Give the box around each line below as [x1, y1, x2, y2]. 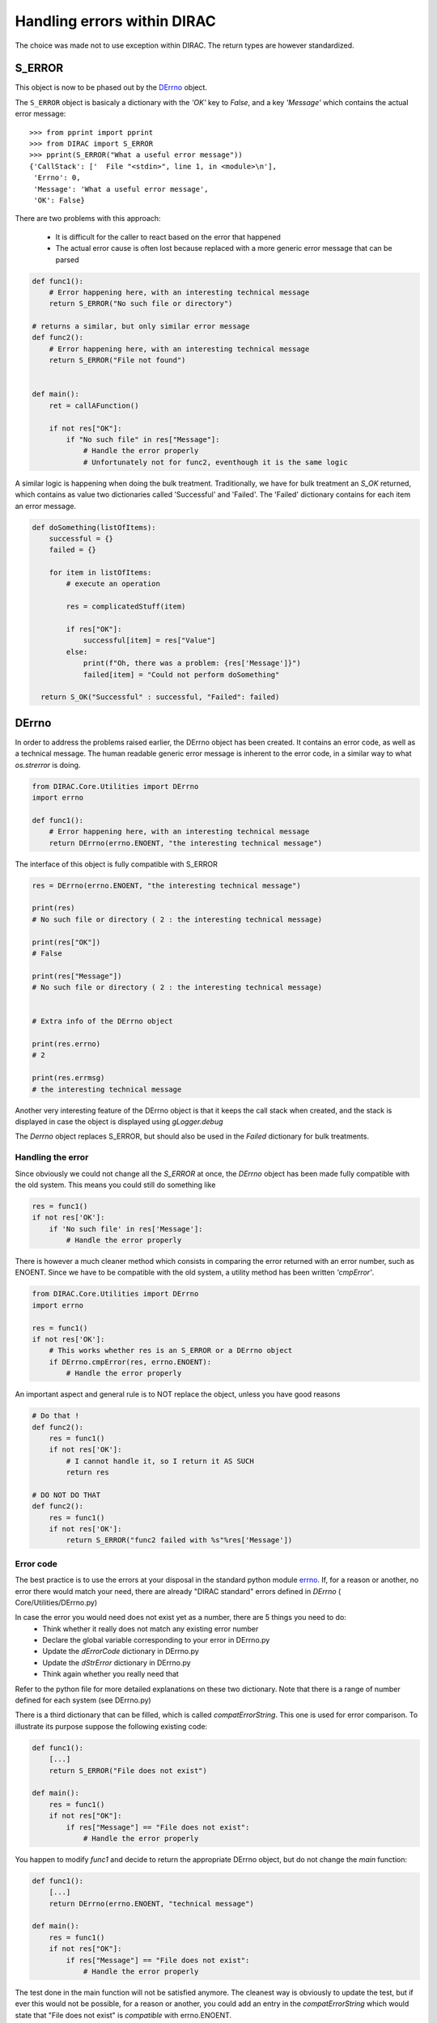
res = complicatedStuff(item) [66, 602, 186, 611]
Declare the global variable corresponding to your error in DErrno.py [42, 1635, 270, 1645]
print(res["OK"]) [32, 937, 101, 947]
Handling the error [15, 1151, 89, 1163]
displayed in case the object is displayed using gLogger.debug [15, 1117, 223, 1126]
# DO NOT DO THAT [32, 1490, 101, 1499]
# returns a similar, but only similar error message [32, 322, 250, 331]
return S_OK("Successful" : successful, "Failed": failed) [40, 693, 280, 702]
